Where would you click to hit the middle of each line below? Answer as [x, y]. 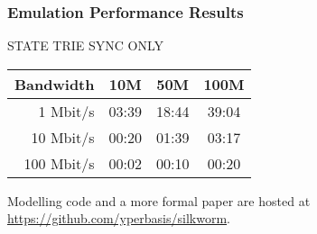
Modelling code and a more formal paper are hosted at [159, 200]
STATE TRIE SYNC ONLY [86, 45]
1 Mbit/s [66, 111]
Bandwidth [55, 84]
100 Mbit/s [59, 163]
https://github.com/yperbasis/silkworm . [119, 218]
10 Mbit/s [63, 137]
